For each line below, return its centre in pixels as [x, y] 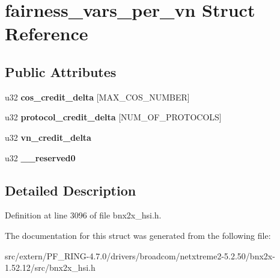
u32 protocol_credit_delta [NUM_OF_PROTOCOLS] [113, 117]
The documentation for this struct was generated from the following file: [138, 235]
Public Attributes [61, 71]
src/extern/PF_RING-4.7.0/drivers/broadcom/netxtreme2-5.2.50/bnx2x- [140, 255]
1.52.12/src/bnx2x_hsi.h [50, 267]
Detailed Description [71, 190]
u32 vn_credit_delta [48, 137]
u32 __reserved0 [40, 157]
